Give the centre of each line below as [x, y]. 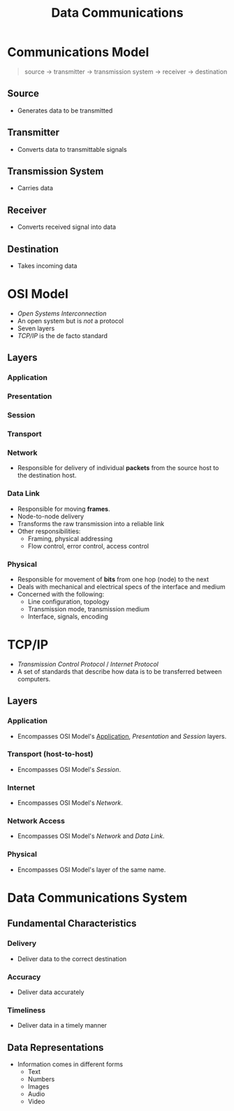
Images [38, 1087]
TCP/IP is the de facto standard [63, 335]
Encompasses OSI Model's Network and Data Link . [91, 836]
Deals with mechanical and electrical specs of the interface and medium [121, 586]
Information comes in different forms [70, 1064]
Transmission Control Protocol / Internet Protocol [88, 664]
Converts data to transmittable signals [72, 149]
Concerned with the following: [61, 594]
